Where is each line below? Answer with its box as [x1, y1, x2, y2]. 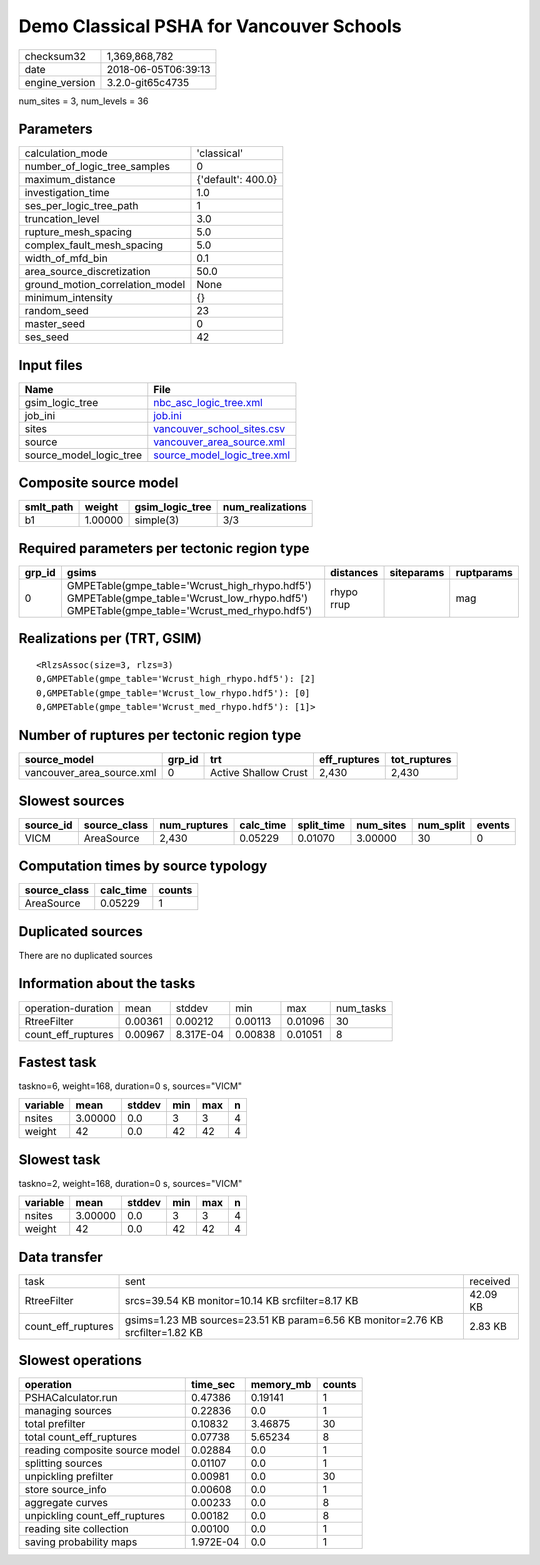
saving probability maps [24, 1535, 138, 1549]
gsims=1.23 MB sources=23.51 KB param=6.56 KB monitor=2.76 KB [125, 1313, 444, 1327]
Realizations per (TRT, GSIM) [18, 630, 202, 647]
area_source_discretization [24, 265, 151, 279]
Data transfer [18, 1248, 104, 1265]
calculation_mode [24, 146, 109, 160]
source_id [24, 818, 73, 832]
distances [330, 566, 379, 579]
